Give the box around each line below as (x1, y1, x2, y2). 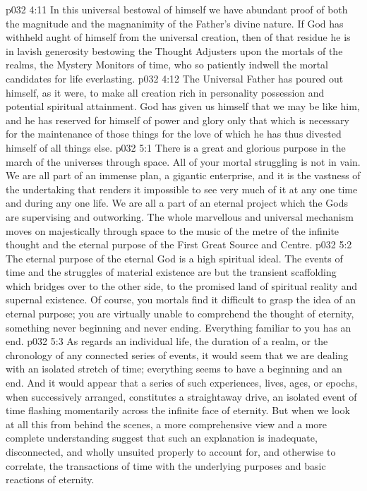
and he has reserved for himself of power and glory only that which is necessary (6, 112, 349, 127)
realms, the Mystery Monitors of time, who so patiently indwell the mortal (6, 57, 329, 72)
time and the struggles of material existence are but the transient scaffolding (6, 265, 337, 279)
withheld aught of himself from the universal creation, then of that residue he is (6, 30, 351, 44)
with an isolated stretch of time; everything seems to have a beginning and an (6, 361, 342, 376)
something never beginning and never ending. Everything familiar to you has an (6, 320, 351, 334)
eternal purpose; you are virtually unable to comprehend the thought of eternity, (6, 306, 354, 321)
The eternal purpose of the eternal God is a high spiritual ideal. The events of (6, 250, 343, 265)
